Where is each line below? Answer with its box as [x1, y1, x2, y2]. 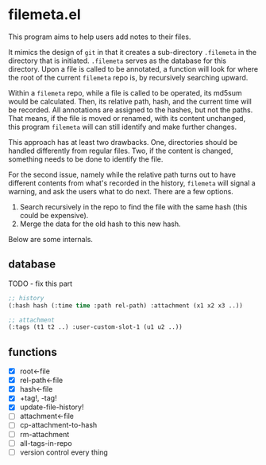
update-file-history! [19, 402, 84, 412]
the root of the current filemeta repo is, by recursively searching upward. [8, 72, 249, 82]
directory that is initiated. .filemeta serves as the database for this [8, 56, 226, 65]
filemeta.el [8, 6, 81, 24]
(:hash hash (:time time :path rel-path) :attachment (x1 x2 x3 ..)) [8, 301, 244, 310]
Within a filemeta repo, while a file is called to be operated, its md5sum [8, 88, 242, 97]
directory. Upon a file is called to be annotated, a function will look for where [8, 64, 259, 73]
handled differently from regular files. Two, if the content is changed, [8, 146, 233, 155]
